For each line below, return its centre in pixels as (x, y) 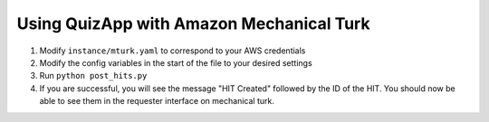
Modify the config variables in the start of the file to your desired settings (176, 62)
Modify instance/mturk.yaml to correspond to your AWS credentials (173, 51)
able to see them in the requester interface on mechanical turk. (157, 101)
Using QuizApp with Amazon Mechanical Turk (193, 23)
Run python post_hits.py (93, 76)
